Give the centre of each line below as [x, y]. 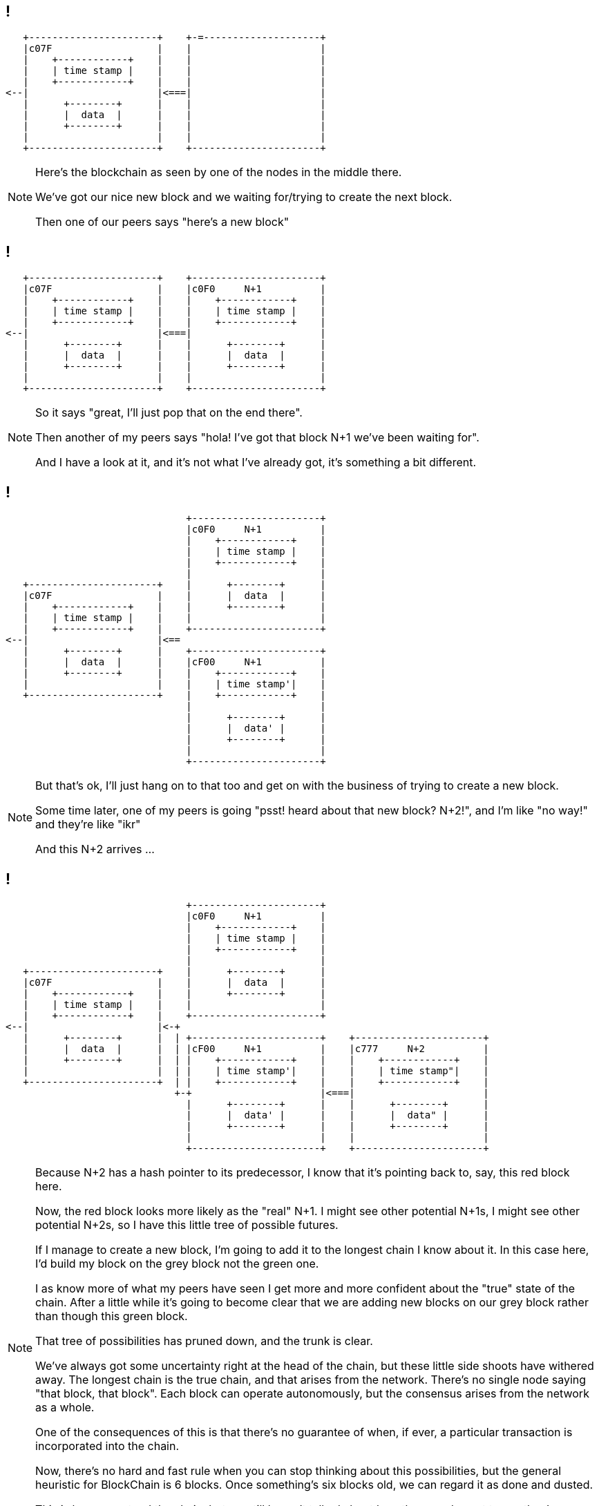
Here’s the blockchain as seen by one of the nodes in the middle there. [219, 172]
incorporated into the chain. [107, 1446]
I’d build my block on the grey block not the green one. [177, 1263]
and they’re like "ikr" [88, 825]
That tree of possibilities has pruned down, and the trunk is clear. [204, 1341]
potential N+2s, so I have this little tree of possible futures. [187, 1224]
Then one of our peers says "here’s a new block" [162, 222]
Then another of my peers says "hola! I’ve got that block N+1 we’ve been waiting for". [257, 438]
